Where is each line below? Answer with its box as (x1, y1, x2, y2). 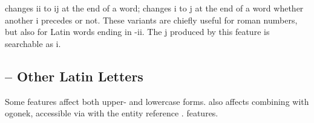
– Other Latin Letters (5, 66, 143, 85)
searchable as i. (5, 37, 61, 49)
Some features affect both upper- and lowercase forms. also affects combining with (5, 95, 309, 107)
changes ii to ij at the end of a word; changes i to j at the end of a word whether (5, 2, 304, 14)
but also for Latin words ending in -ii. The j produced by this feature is (5, 25, 270, 38)
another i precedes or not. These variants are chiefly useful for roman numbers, (5, 13, 298, 26)
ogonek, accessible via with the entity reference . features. (5, 107, 218, 119)
